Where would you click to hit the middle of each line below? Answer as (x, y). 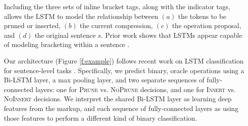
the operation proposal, (207, 25)
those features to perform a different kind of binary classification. (101, 118)
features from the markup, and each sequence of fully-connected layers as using (121, 108)
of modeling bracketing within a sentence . (67, 44)
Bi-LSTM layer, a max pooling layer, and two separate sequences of (104, 80)
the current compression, (116, 25)
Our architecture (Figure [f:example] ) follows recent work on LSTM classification (124, 60)
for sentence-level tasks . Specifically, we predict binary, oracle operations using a (124, 70)
